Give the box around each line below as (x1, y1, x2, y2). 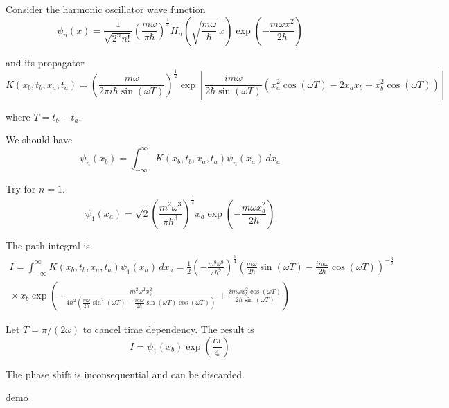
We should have (6, 132, 73, 147)
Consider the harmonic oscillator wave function (6, 2, 206, 16)
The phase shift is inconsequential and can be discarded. (6, 366, 245, 381)
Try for (6, 181, 36, 196)
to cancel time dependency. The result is (82, 322, 254, 336)
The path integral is (6, 238, 90, 252)
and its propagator (6, 55, 85, 69)
